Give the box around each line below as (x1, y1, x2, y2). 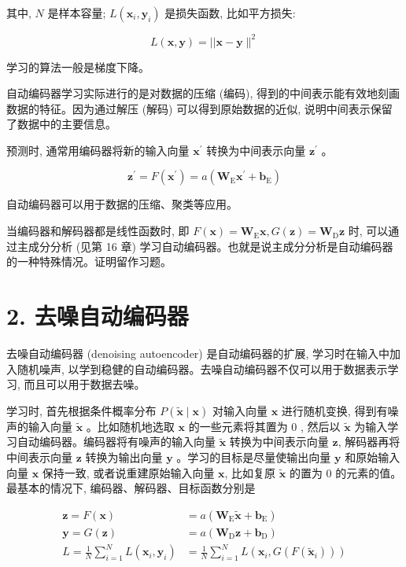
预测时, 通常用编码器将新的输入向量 (6, 142, 190, 158)
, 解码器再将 (338, 433, 400, 450)
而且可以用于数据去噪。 (24, 376, 146, 392)
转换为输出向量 (85, 448, 163, 465)
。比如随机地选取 (86, 418, 175, 434)
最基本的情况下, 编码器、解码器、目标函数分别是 (6, 480, 256, 496)
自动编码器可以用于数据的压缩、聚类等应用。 (6, 196, 238, 212)
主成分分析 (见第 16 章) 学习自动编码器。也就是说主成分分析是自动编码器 (17, 237, 393, 254)
